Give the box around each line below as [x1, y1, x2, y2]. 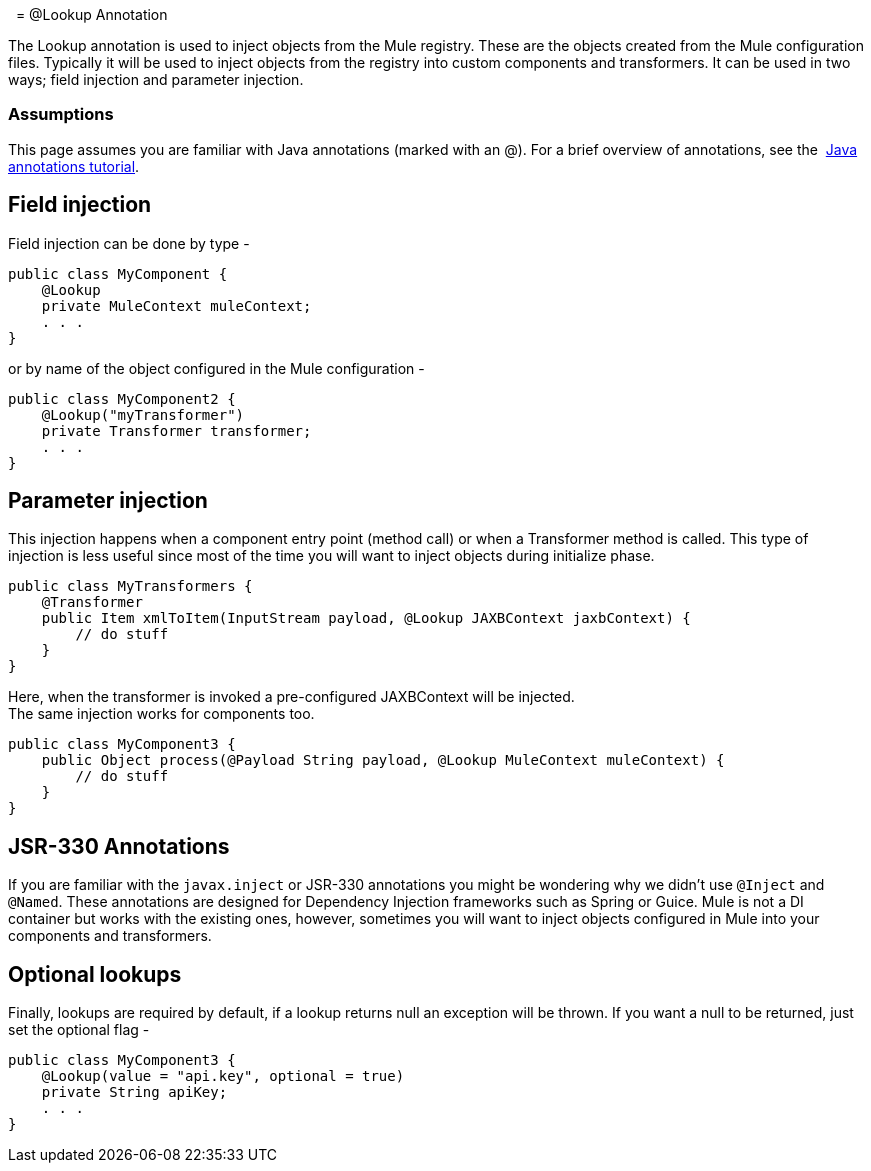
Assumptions [8, 104, 114, 125]
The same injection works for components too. [8, 705, 315, 723]
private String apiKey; [41, 1084, 228, 1101]
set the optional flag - [8, 1021, 150, 1039]
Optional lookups [8, 961, 182, 987]
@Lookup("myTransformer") [41, 406, 245, 423]
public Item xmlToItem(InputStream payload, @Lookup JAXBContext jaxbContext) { [41, 610, 691, 627]
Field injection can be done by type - [8, 234, 250, 252]
